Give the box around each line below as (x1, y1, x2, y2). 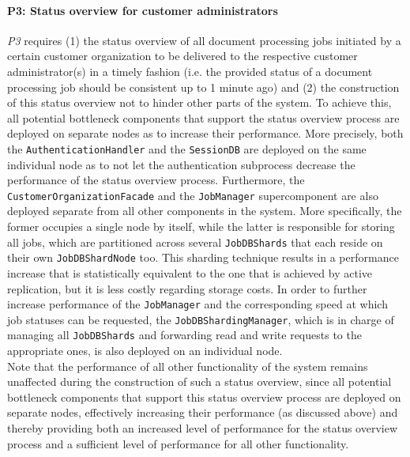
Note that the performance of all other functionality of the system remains (7, 357, 368, 374)
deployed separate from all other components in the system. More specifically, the (7, 202, 402, 219)
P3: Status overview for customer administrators (7, 2, 278, 18)
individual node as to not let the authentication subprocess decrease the (7, 156, 355, 172)
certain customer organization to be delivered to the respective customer (7, 47, 358, 64)
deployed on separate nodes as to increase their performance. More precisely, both (7, 125, 404, 142)
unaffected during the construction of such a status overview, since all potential (7, 373, 392, 390)
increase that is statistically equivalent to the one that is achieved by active (7, 264, 372, 281)
